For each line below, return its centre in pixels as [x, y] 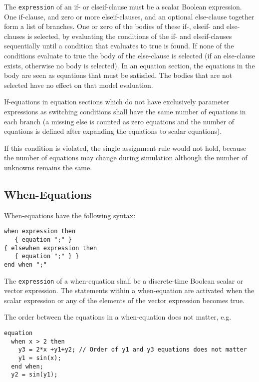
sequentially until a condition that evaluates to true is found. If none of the [119, 46]
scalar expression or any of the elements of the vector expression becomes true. [125, 300]
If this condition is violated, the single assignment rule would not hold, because [125, 148]
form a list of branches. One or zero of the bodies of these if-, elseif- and [114, 26]
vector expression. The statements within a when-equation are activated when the [129, 290]
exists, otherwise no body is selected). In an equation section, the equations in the [129, 65]
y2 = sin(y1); [34, 375]
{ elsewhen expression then [51, 248]
